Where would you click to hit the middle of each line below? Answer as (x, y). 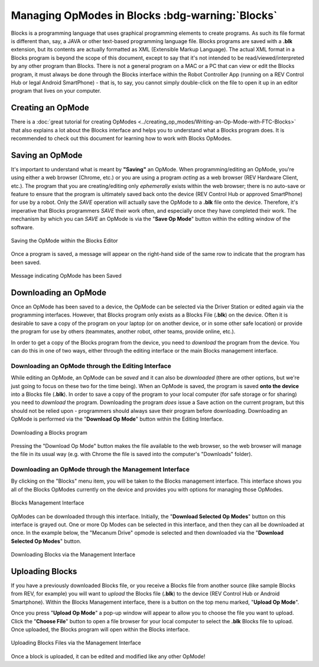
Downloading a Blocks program (49, 432)
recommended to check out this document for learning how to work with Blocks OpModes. (121, 138)
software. (22, 227)
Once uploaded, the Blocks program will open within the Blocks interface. (100, 630)
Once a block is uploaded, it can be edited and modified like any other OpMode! (108, 656)
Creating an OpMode (50, 108)
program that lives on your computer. (56, 91)
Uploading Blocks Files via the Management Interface (76, 643)
